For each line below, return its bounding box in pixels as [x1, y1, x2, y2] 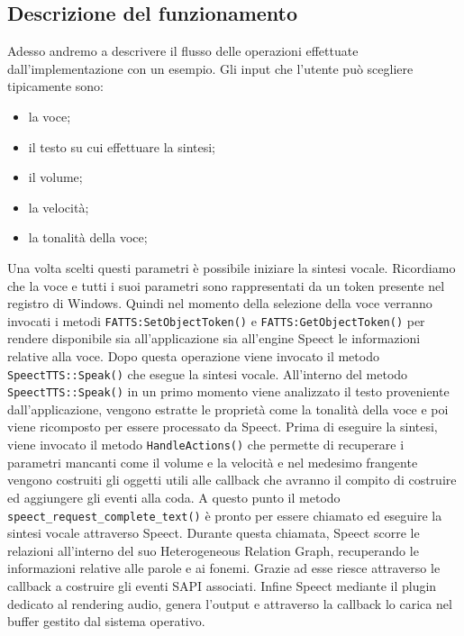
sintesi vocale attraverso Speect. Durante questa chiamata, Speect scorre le [7, 523, 420, 542]
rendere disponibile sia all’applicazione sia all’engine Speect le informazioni [7, 329, 421, 348]
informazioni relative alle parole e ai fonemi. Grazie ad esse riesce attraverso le [7, 559, 441, 577]
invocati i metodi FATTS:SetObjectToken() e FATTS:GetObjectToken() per [7, 311, 425, 330]
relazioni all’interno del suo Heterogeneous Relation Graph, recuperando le [7, 541, 419, 559]
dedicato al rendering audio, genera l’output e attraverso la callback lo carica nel [7, 594, 452, 613]
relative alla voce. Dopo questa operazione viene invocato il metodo [7, 346, 379, 365]
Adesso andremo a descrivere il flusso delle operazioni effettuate [7, 41, 359, 60]
